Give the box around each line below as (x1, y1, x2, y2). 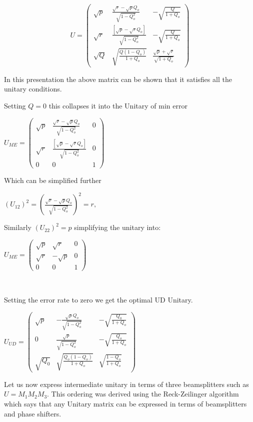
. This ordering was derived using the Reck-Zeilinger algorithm (47, 388, 239, 399)
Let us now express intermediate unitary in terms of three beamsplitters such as (4, 378, 249, 389)
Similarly (4, 222, 31, 232)
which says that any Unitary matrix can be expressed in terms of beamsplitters (4, 398, 247, 408)
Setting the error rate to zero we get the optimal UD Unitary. (4, 294, 193, 304)
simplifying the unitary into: (74, 222, 161, 232)
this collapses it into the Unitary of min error (48, 100, 187, 111)
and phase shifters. (4, 408, 61, 418)
